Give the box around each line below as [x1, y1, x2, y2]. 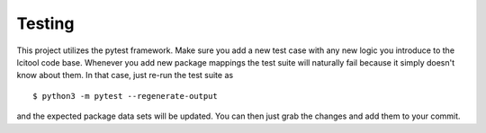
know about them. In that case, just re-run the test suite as [16, 70, 234, 81]
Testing [16, 13, 75, 33]
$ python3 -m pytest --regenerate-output [32, 91, 218, 101]
